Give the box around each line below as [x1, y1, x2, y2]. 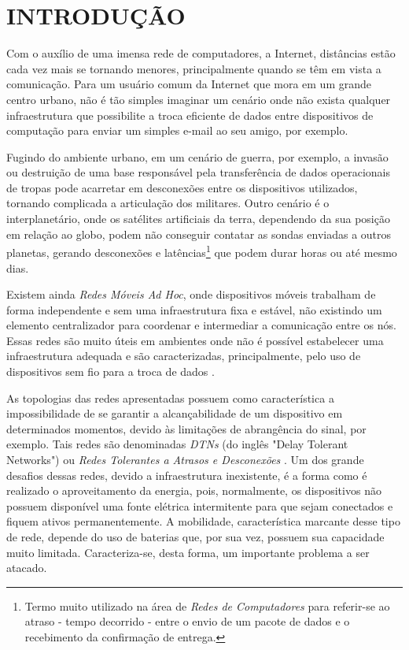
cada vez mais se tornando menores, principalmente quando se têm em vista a [6, 60, 381, 76]
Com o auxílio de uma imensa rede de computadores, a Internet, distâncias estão [6, 45, 396, 61]
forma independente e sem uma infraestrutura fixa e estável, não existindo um [6, 301, 382, 318]
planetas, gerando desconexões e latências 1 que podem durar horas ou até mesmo [6, 242, 397, 260]
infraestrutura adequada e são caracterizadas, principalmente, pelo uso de [6, 347, 361, 364]
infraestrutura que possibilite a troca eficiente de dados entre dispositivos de [6, 106, 374, 123]
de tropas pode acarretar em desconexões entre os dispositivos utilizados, [6, 179, 358, 195]
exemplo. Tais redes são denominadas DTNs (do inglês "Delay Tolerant [6, 436, 348, 452]
